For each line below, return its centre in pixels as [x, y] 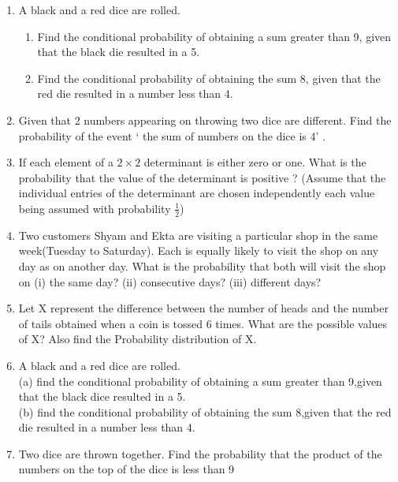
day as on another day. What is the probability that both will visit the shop [202, 265]
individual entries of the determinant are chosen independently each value [197, 193]
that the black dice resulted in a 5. [102, 396]
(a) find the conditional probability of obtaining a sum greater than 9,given [200, 381]
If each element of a [66, 162]
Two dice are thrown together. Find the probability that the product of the [200, 453]
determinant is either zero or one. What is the [255, 162]
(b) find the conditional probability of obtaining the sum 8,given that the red [205, 411]
